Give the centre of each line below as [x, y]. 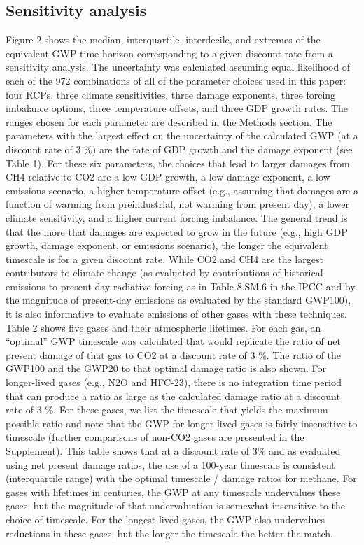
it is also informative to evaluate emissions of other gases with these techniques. [176, 314]
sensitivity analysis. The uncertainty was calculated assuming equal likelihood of [178, 67]
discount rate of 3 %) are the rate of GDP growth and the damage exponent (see [179, 149]
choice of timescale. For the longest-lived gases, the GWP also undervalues [165, 519]
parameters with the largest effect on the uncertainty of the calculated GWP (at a [182, 135]
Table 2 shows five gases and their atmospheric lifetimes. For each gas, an [163, 327]
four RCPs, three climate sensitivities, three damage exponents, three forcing [171, 94]
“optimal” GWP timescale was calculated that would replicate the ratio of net [173, 341]
